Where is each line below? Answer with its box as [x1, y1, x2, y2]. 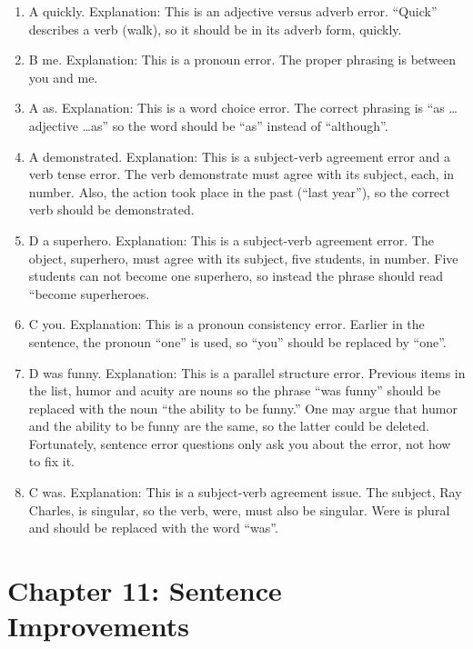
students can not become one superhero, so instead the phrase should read [28, 266, 444, 285]
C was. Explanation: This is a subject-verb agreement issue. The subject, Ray [28, 483, 462, 502]
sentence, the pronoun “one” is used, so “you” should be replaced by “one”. [28, 332, 447, 351]
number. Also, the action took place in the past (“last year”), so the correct [28, 182, 450, 201]
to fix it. [28, 452, 75, 471]
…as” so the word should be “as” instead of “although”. [82, 115, 388, 135]
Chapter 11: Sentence [7, 572, 282, 609]
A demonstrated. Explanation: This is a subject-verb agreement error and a [28, 146, 450, 165]
